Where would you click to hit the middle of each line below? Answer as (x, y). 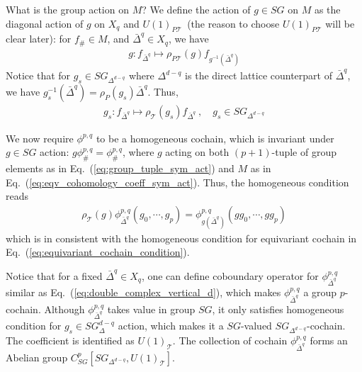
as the (327, 9)
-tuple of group (304, 152)
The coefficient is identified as (70, 340)
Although (64, 309)
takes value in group (151, 309)
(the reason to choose (233, 23)
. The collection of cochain (230, 340)
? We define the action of (196, 9)
